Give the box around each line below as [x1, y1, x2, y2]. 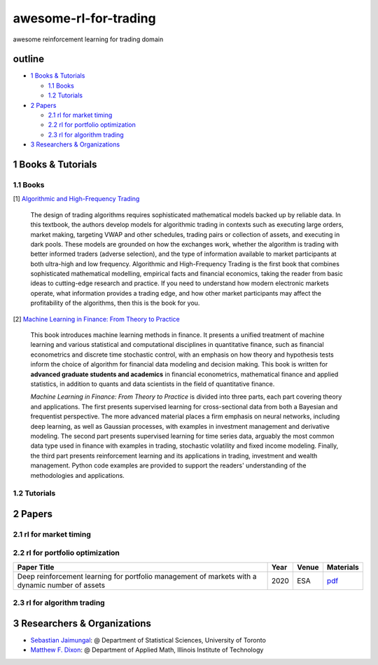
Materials [326, 562, 360, 572]
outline [13, 53, 45, 65]
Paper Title [17, 562, 55, 572]
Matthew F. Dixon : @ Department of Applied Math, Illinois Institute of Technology [30, 645, 264, 654]
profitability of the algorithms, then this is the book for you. [30, 299, 200, 308]
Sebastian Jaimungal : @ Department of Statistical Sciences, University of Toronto [30, 636, 266, 644]
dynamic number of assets [17, 580, 105, 590]
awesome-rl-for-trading [13, 11, 157, 26]
